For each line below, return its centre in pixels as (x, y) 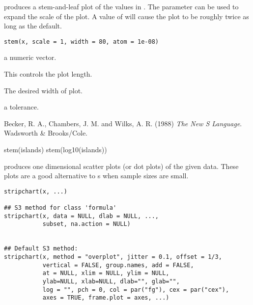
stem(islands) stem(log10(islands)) (56, 149)
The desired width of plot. (43, 90)
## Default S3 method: (41, 249)
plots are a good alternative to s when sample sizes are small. (96, 176)
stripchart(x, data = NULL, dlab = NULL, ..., (81, 216)
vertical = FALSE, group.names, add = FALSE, (118, 265)
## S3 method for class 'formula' (60, 208)
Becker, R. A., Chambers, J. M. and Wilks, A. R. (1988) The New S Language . (123, 123)
